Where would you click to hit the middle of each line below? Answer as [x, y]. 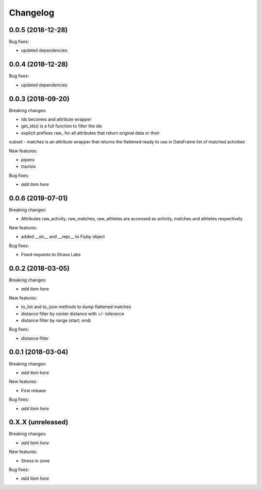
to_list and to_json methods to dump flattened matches [76, 307]
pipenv [28, 160]
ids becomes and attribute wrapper [56, 120]
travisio [28, 166]
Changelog [32, 13]
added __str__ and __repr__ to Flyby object [63, 237]
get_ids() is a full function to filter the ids [61, 126]
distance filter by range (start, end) [56, 320]
